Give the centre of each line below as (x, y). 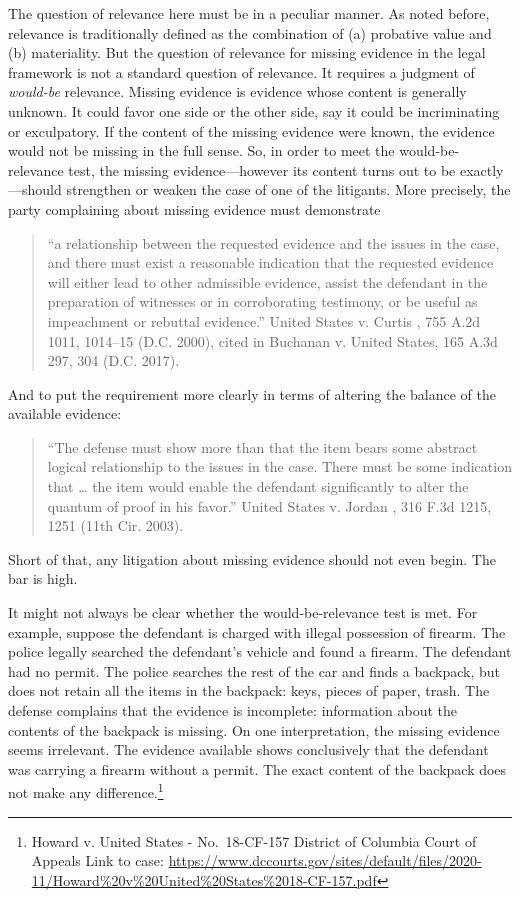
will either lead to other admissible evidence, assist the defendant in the (267, 281)
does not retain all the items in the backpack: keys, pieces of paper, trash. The (249, 690)
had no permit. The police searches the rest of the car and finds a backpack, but (254, 670)
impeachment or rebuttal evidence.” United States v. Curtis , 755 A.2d (264, 320)
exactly (481, 169)
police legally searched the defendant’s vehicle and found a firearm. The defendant (260, 651)
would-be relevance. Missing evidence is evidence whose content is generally (237, 91)
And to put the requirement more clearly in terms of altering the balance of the (252, 393)
